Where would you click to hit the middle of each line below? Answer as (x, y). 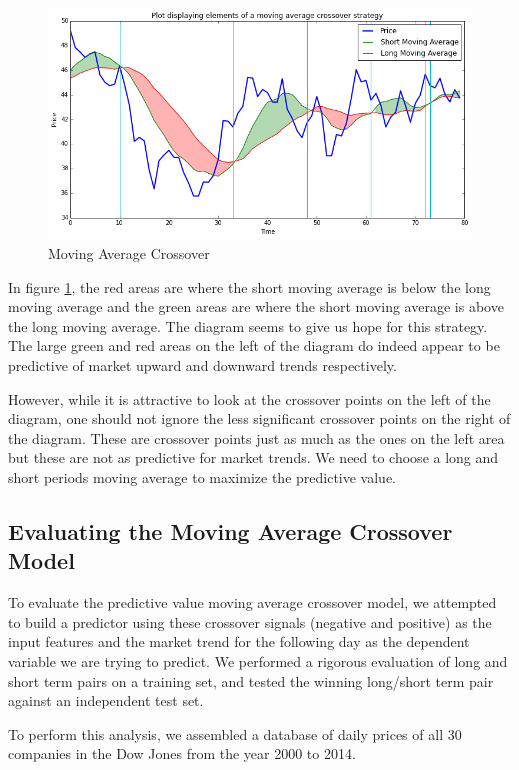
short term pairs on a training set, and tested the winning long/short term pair (251, 680)
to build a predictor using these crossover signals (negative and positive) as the (250, 621)
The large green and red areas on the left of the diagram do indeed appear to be (254, 345)
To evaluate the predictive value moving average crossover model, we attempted (252, 602)
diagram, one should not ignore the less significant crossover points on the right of (259, 418)
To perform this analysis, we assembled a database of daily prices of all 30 (235, 733)
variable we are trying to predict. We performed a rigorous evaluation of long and (258, 660)
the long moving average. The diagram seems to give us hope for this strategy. (248, 325)
